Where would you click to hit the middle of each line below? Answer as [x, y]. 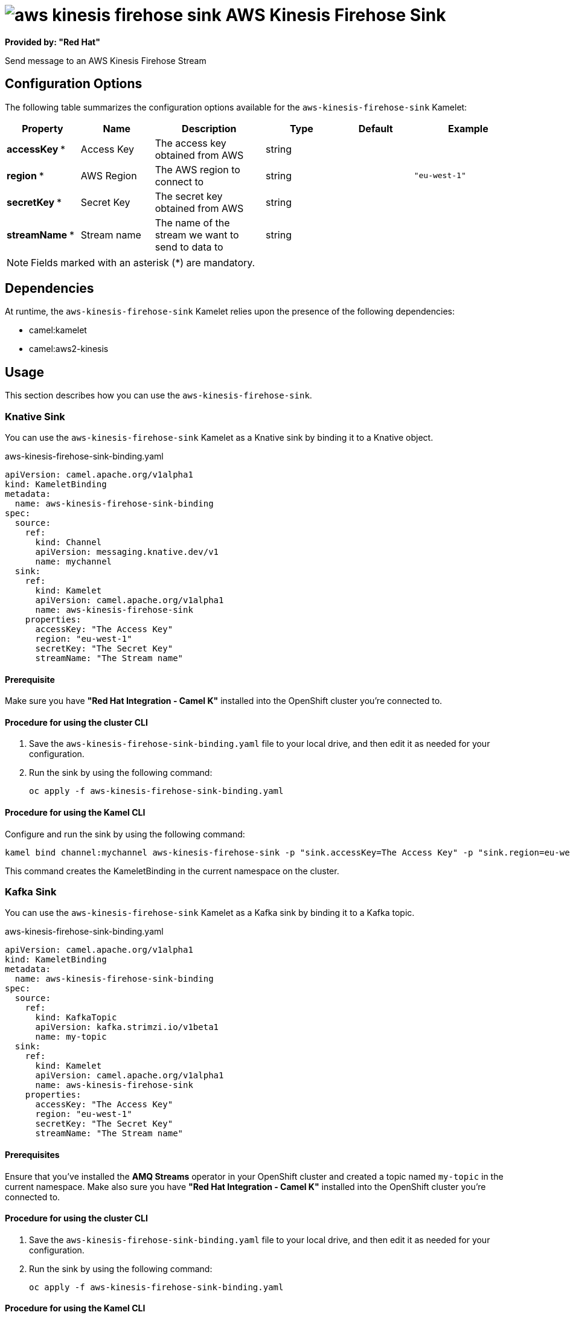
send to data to [189, 247]
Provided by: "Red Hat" [53, 42]
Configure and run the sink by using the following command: [125, 834]
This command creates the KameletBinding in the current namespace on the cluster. [172, 871]
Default [376, 128]
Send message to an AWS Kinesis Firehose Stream [106, 60]
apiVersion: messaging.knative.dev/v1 [127, 552]
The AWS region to [197, 169]
